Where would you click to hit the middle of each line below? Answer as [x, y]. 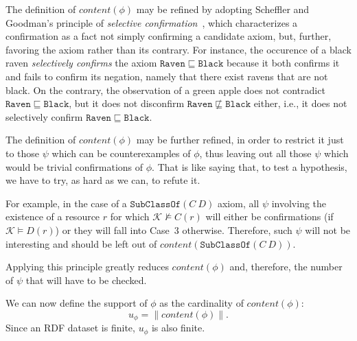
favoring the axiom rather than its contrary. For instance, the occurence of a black [178, 49]
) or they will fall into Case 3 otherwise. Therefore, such [174, 230]
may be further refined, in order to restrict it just [240, 140]
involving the [299, 203]
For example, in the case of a [66, 203]
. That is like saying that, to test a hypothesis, [250, 166]
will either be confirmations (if [269, 216]
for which [130, 216]
